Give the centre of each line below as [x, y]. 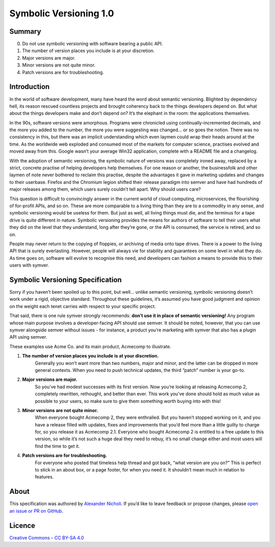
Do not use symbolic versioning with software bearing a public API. [92, 44]
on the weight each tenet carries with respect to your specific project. [83, 306]
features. [44, 477]
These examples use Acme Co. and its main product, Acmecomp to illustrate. [90, 346]
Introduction [30, 87]
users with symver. [29, 265]
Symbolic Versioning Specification [66, 280]
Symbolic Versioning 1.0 [62, 13]
